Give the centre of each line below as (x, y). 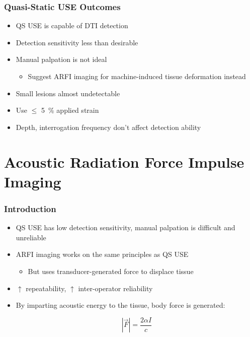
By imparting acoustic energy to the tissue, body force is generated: (120, 305)
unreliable (31, 237)
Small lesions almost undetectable (68, 93)
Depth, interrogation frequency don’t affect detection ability (108, 127)
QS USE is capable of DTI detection (72, 25)
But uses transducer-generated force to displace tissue (111, 271)
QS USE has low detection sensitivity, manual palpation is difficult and (126, 227)
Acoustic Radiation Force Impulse (124, 161)
